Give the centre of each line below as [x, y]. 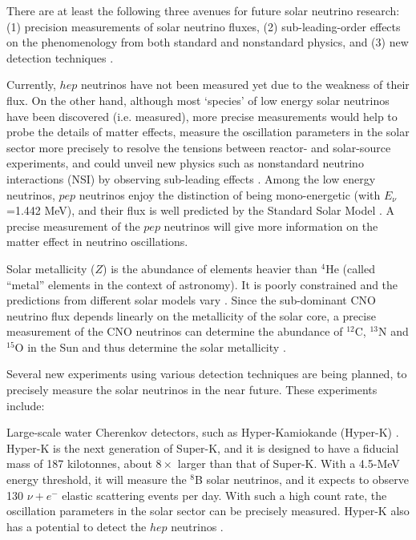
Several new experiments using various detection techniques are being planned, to [207, 374]
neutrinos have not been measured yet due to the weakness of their [245, 85]
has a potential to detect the [77, 526]
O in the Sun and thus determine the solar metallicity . [150, 347]
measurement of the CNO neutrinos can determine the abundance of [175, 331]
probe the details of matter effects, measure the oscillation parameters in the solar [208, 132]
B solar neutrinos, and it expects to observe [302, 480]
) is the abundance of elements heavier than [210, 268]
